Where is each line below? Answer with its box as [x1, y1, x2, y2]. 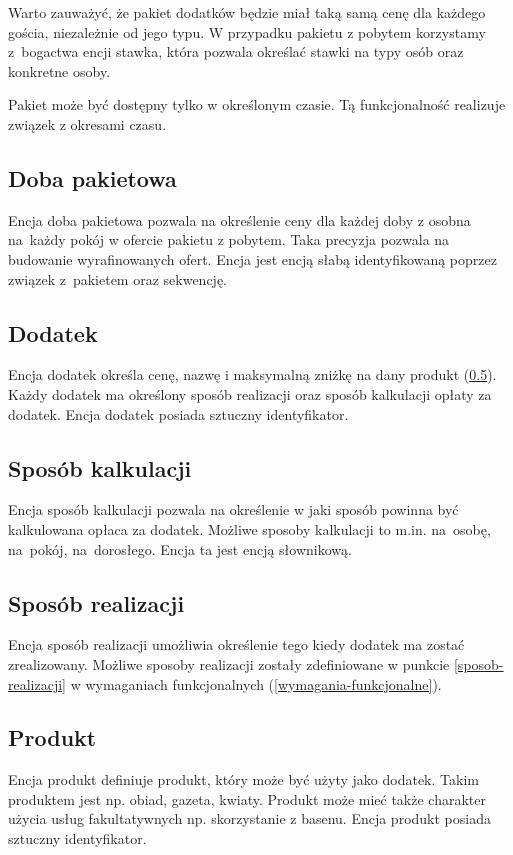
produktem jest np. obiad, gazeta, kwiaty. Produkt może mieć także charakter [8, 788, 486, 809]
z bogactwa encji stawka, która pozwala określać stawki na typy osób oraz [8, 41, 464, 62]
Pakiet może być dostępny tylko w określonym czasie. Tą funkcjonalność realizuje [8, 94, 506, 115]
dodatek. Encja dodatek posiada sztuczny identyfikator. [8, 403, 349, 424]
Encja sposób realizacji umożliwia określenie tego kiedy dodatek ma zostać [8, 634, 465, 655]
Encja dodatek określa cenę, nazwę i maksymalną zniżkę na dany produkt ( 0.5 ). [8, 364, 497, 385]
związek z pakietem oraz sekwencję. [8, 268, 228, 289]
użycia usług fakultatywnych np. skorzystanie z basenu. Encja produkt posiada [8, 808, 491, 829]
